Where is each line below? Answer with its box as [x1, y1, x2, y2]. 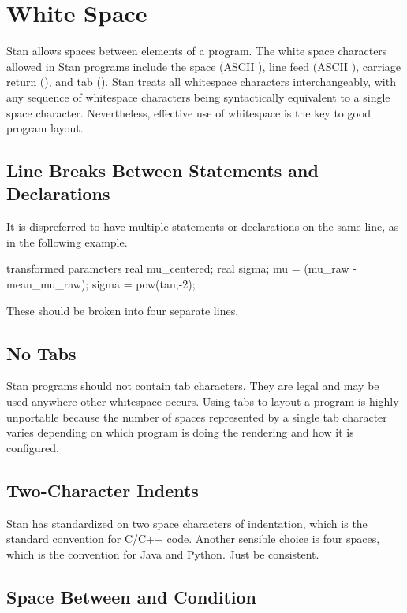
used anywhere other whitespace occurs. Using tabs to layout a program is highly [6, 393, 399, 410]
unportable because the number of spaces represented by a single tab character [6, 408, 387, 425]
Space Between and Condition [6, 584, 257, 608]
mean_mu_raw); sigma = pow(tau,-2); [6, 276, 196, 292]
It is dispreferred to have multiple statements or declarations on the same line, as [6, 218, 399, 235]
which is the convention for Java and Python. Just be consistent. [6, 545, 319, 562]
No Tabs [6, 340, 77, 365]
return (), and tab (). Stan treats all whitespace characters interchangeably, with [6, 73, 396, 90]
